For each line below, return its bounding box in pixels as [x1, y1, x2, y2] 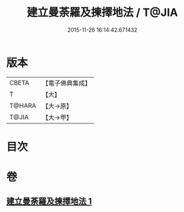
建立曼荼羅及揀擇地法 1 [6, 196, 93, 207]
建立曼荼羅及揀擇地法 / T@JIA [26, 5, 179, 20]
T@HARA [9, 101, 37, 110]
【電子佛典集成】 [42, 79, 91, 87]
